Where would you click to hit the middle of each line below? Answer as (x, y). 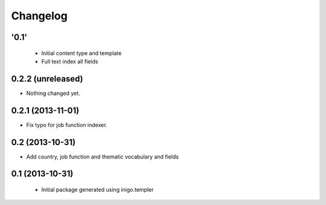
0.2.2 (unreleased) (47, 79)
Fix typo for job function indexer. (67, 125)
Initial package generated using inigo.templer (97, 190)
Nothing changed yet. (53, 93)
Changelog (39, 16)
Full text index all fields (70, 61)
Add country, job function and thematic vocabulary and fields (103, 157)
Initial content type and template (81, 53)
